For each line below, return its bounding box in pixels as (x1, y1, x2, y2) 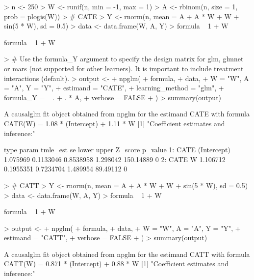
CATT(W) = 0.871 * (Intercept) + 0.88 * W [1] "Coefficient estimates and (4, 258, 229, 269)
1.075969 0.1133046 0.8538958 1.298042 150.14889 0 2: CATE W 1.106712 (4, 154, 226, 164)
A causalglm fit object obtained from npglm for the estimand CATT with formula (4, 249, 250, 259)
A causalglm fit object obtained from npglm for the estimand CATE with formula (4, 109, 250, 119)
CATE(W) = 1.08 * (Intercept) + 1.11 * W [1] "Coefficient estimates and (4, 118, 225, 128)
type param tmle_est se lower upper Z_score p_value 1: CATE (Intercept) (4, 144, 230, 155)
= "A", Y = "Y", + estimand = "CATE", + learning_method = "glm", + (4, 83, 224, 93)
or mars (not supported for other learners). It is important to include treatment (4, 63, 244, 73)
